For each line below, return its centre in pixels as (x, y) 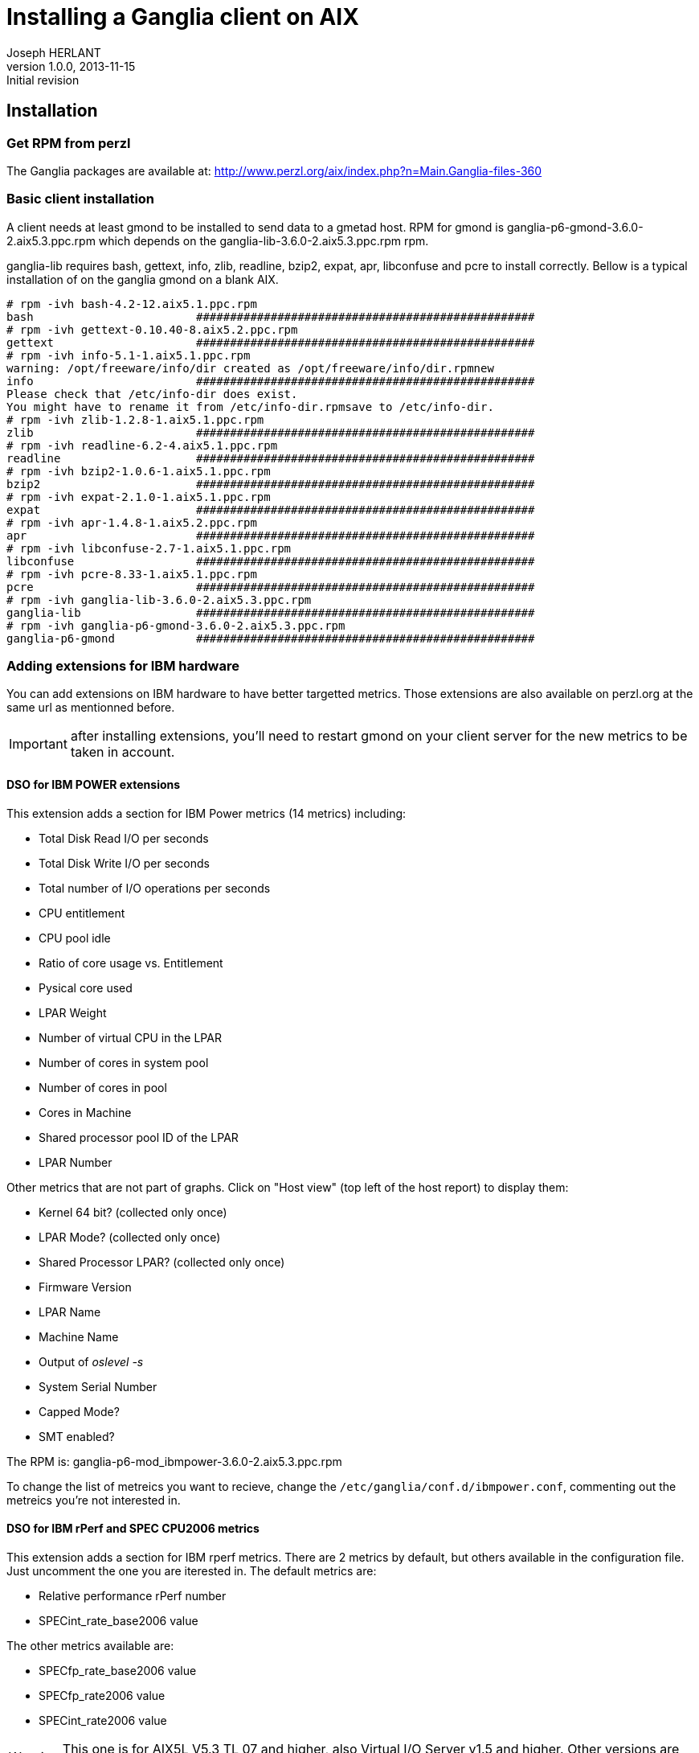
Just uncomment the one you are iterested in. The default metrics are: (192, 1570)
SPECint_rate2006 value (103, 1720)
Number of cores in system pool (124, 1062)
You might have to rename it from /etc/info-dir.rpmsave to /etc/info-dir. (250, 406)
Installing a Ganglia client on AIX (183, 17)
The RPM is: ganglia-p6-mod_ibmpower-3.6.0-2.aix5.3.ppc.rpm (174, 1461)
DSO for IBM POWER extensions (94, 785)
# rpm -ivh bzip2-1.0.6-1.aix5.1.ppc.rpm (139, 471)
